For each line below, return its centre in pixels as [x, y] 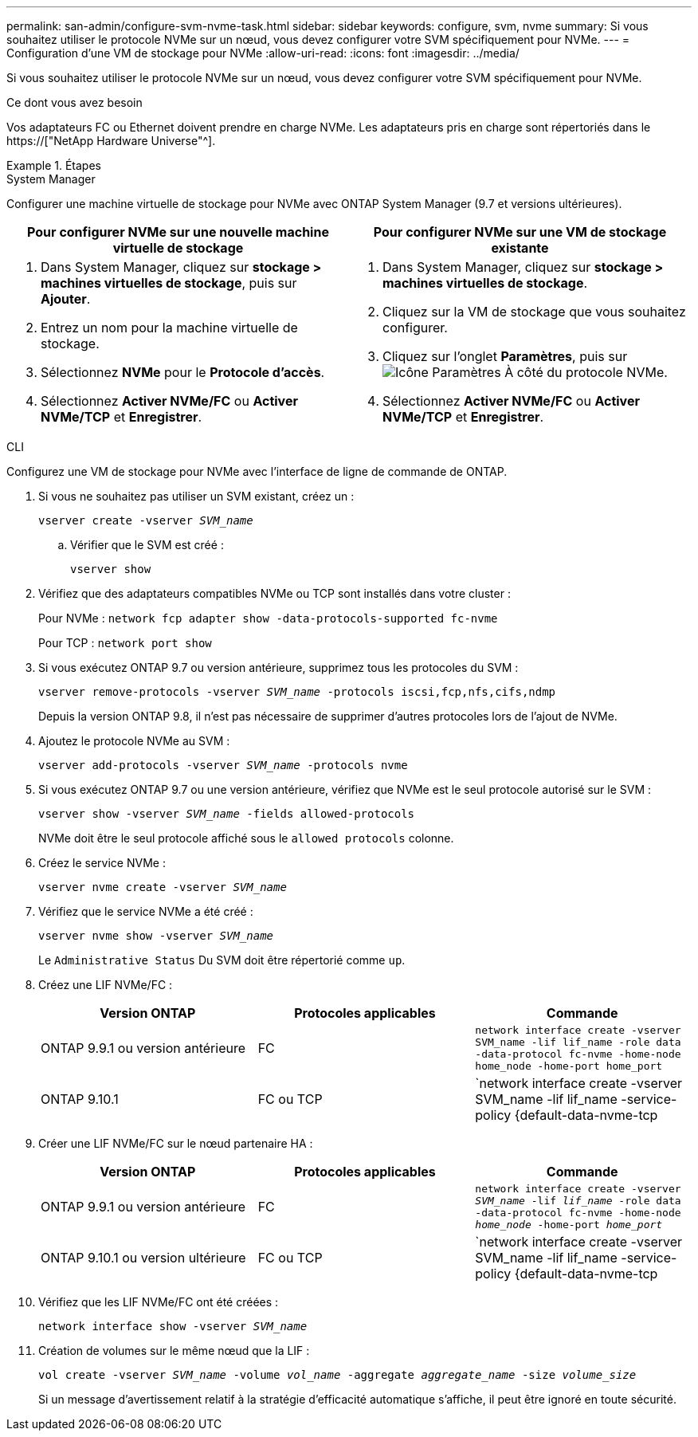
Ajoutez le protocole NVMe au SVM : [134, 741]
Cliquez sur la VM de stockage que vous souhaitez [534, 312]
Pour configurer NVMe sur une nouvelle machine [178, 232]
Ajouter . [66, 299]
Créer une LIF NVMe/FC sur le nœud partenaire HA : [176, 1143]
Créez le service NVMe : [102, 863]
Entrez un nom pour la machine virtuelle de [169, 328]
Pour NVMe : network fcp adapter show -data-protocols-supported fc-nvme [268, 618]
